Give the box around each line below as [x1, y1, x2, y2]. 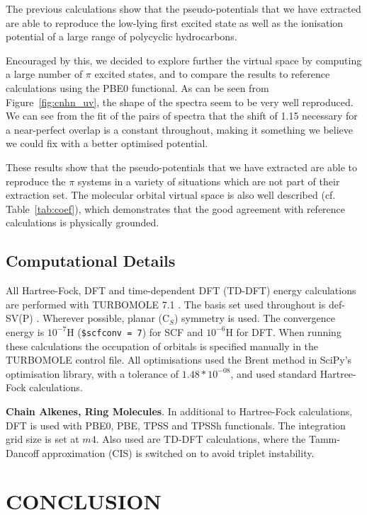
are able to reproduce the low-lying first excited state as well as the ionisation [6, 15, 344, 30]
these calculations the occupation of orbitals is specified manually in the [6, 338, 319, 353]
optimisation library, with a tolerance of [6, 366, 179, 381]
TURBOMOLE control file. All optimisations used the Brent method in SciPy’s [6, 352, 352, 367]
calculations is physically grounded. [6, 215, 159, 230]
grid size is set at [6, 432, 79, 446]
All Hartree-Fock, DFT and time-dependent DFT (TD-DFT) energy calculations [6, 283, 356, 298]
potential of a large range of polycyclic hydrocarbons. [6, 29, 237, 44]
